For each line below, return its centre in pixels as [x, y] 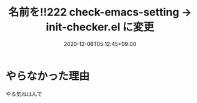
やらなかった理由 [48, 76]
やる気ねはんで [24, 93]
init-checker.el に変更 [100, 27]
